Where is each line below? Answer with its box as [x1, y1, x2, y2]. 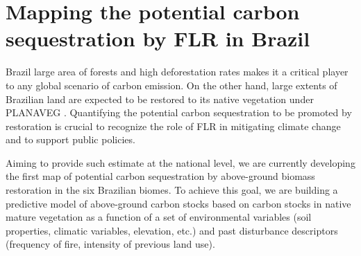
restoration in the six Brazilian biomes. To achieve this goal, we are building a [6, 183, 338, 197]
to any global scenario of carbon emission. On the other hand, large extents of [6, 77, 337, 92]
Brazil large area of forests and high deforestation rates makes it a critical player [6, 64, 349, 79]
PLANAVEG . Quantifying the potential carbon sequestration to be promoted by [6, 105, 352, 120]
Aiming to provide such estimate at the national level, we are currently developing [6, 155, 355, 170]
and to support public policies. [6, 132, 135, 147]
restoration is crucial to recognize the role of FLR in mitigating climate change [6, 118, 341, 133]
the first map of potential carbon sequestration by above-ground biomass [6, 169, 315, 183]
